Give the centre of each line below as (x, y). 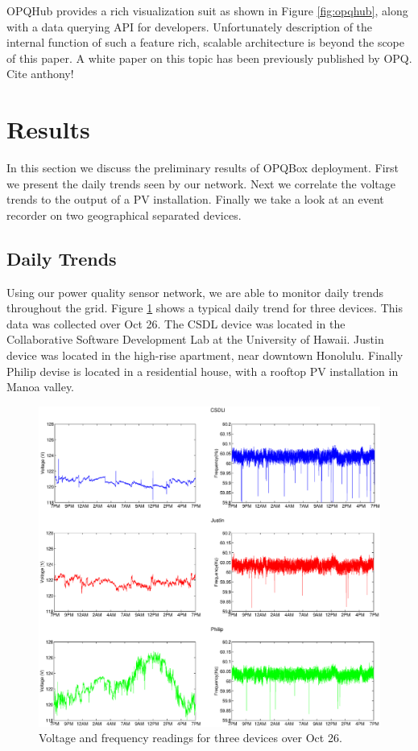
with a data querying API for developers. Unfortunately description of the (190, 26)
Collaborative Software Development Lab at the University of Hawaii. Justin (195, 339)
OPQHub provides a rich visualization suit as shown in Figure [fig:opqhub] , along (207, 10)
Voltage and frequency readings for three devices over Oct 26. (190, 738)
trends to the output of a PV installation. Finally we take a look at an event (195, 199)
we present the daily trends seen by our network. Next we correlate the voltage (201, 183)
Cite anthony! (40, 74)
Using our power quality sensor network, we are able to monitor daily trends (195, 292)
